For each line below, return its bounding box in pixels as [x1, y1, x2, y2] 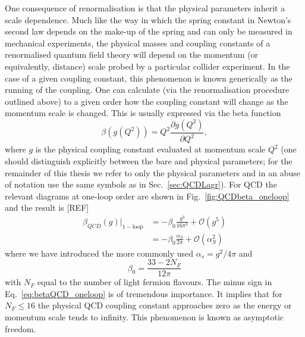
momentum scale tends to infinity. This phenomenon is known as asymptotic [5, 311, 284, 323]
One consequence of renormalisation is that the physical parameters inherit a [5, 2, 285, 14]
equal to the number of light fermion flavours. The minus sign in [37, 276, 272, 288]
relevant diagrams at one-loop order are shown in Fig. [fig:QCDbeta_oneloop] [5, 189, 290, 202]
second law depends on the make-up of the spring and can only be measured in [5, 25, 293, 38]
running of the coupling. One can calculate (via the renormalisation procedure [5, 83, 290, 96]
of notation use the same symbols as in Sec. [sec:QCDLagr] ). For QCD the [5, 178, 277, 191]
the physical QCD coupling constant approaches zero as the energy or [37, 299, 292, 311]
